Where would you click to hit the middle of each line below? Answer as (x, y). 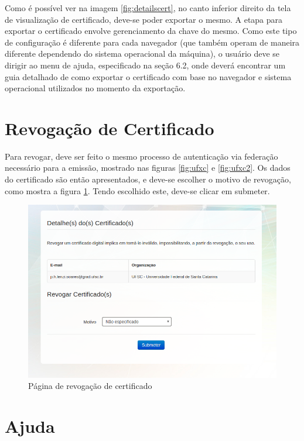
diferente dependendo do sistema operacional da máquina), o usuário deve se (142, 54)
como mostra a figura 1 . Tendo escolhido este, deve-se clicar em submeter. (137, 190)
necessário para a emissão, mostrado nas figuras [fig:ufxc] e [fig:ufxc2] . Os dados (148, 168)
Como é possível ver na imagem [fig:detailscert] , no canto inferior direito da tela (148, 8)
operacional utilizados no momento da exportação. (95, 88)
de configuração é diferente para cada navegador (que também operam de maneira (152, 42)
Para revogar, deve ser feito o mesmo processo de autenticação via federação (141, 156)
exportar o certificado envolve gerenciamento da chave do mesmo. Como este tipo (151, 31)
